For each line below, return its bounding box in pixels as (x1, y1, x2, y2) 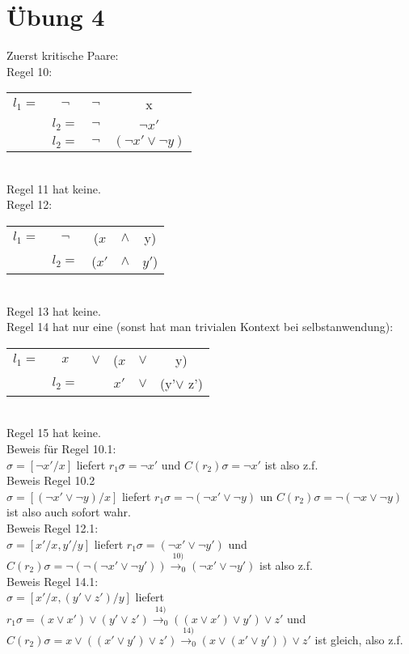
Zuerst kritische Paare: (6, 47, 119, 64)
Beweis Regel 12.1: (6, 519, 99, 536)
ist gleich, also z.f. (314, 631, 403, 648)
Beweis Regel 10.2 (6, 472, 95, 489)
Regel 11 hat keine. (6, 180, 101, 197)
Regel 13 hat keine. (6, 302, 101, 319)
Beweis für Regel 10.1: (6, 440, 116, 457)
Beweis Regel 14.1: (6, 572, 99, 589)
